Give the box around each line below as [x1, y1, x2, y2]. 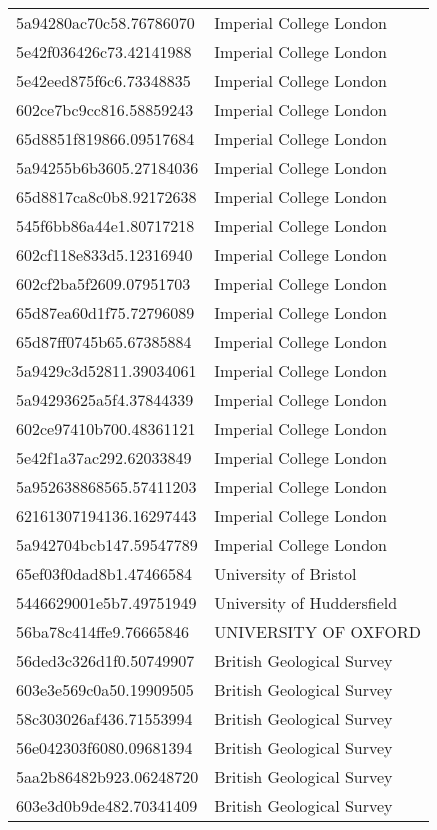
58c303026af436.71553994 [16, 707, 193, 730]
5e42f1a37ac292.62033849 [16, 446, 192, 469]
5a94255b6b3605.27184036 [16, 156, 199, 179]
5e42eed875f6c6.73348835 [16, 69, 191, 92]
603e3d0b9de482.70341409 [16, 794, 198, 817]
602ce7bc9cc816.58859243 [16, 98, 194, 121]
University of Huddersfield [214, 591, 398, 614]
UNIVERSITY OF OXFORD [214, 620, 421, 643]
